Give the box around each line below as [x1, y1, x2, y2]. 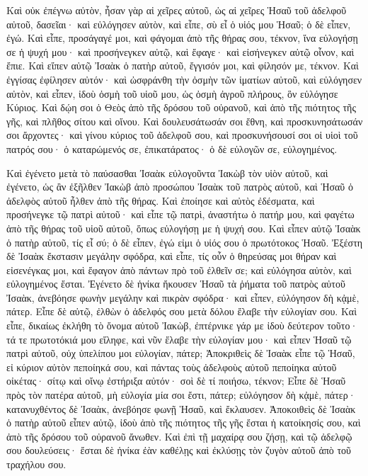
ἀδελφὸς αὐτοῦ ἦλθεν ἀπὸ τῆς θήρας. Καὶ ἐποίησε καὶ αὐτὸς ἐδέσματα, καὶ [6, 193, 315, 208]
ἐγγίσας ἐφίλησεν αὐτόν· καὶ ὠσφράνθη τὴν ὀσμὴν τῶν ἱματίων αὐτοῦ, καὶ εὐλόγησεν [6, 72, 362, 86]
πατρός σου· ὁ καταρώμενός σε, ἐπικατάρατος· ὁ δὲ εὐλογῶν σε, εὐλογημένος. [6, 141, 338, 156]
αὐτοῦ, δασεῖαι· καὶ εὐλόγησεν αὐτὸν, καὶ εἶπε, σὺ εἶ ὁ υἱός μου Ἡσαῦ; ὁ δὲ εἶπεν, [6, 16, 351, 31]
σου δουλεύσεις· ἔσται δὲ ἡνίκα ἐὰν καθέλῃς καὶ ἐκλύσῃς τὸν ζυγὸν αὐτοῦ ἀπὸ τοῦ [6, 443, 352, 458]
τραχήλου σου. [6, 457, 67, 471]
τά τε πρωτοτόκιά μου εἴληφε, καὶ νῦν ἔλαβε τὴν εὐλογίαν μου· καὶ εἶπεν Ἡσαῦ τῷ [6, 331, 352, 346]
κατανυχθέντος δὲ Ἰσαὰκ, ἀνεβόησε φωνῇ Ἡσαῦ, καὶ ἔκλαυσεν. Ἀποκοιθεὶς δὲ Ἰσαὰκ [6, 401, 356, 416]
